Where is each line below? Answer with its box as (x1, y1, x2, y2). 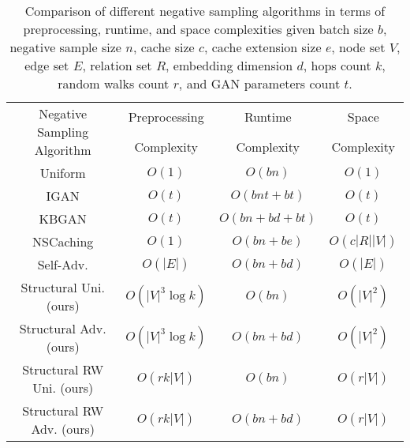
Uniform (39, 164, 86, 182)
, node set (331, 38, 386, 56)
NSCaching (32, 232, 94, 250)
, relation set (82, 56, 152, 74)
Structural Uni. (20, 278, 105, 296)
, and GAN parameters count (178, 74, 341, 92)
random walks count (58, 74, 170, 92)
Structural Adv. (19, 319, 106, 337)
